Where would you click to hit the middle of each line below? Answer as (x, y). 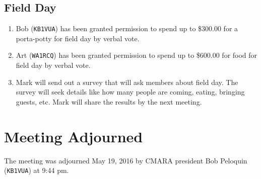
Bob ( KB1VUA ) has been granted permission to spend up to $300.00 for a (127, 28)
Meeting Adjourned (74, 136)
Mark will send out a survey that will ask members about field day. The (127, 82)
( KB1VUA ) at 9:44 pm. (37, 170)
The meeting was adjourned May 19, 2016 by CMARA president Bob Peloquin (126, 160)
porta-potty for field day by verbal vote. (78, 38)
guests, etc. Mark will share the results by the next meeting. (109, 101)
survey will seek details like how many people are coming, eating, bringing (130, 92)
